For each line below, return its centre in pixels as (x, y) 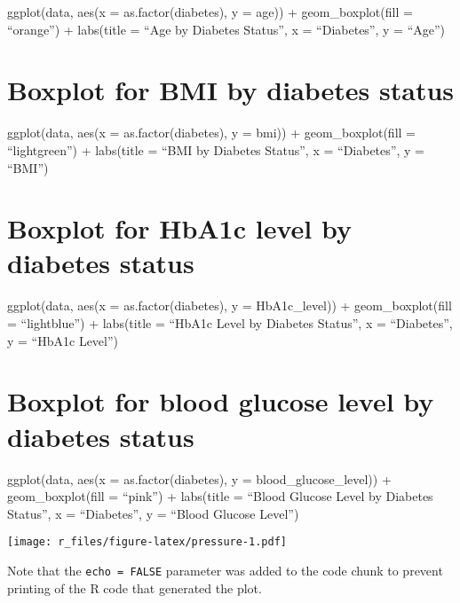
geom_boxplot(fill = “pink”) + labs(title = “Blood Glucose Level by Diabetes (220, 496)
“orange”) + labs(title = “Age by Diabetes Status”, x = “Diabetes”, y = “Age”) (226, 29)
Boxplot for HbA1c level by (179, 228)
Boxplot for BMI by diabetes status (231, 90)
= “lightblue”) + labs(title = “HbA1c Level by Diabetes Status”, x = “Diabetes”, (230, 323)
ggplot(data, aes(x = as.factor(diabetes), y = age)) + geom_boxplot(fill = (210, 12)
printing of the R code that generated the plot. (135, 587)
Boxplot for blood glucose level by (221, 401)
